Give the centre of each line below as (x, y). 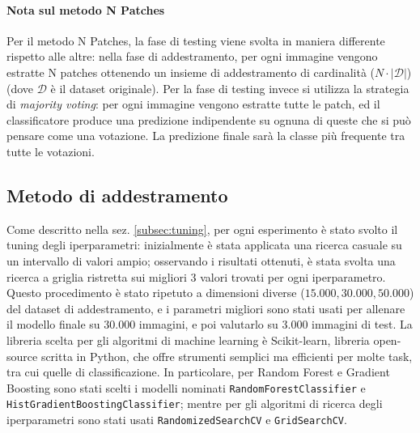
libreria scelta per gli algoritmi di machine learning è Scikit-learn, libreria (188, 340)
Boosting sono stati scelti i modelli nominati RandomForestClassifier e (186, 387)
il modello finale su (53, 324)
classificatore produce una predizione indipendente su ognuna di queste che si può (209, 119)
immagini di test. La (362, 324)
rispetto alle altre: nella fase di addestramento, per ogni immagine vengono (192, 56)
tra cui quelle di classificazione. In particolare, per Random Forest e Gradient (198, 372)
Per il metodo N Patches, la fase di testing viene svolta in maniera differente (196, 40)
